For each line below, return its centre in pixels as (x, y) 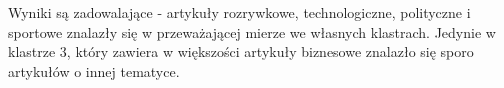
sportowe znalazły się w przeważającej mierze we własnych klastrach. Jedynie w (252, 31)
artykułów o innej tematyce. (94, 70)
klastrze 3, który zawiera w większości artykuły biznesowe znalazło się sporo (241, 51)
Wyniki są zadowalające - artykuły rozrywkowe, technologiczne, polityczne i (239, 12)
